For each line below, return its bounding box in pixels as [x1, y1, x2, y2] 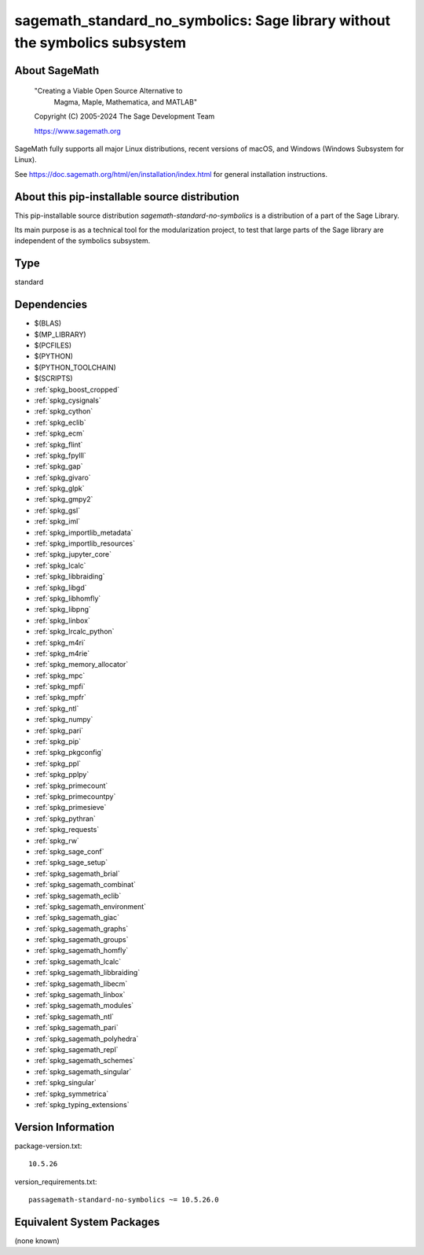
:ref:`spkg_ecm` [34, 429, 86, 438]
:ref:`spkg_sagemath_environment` [34, 901, 147, 911]
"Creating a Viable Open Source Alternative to [34, 86, 183, 96]
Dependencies [14, 298, 88, 311]
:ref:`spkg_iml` [34, 517, 81, 526]
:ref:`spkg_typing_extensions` [34, 1099, 130, 1109]
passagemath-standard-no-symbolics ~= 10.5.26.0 [28, 1195, 219, 1205]
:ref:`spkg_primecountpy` [34, 792, 116, 801]
